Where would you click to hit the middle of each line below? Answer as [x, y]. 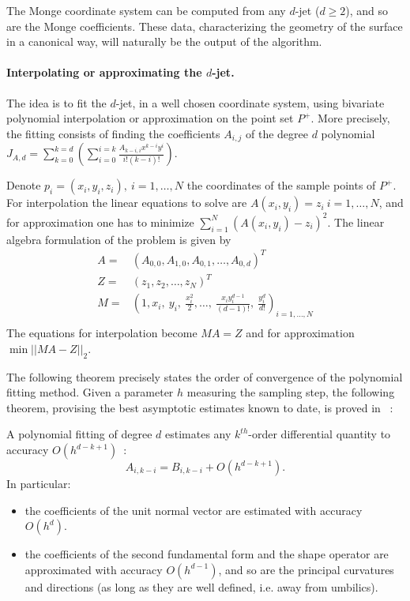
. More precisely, [350, 118]
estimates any [198, 434]
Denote [24, 185]
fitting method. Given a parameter [90, 392]
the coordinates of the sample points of [281, 185]
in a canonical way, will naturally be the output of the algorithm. [164, 41]
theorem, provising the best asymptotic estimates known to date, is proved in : [200, 407]
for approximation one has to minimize [100, 222]
